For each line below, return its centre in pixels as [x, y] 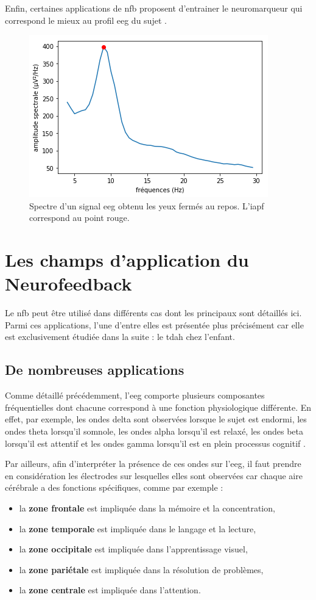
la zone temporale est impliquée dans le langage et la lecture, [138, 528]
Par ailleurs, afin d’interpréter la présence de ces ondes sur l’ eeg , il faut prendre [153, 464]
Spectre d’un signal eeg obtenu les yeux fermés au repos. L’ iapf [147, 205]
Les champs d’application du [127, 260]
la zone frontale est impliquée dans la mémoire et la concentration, [147, 508]
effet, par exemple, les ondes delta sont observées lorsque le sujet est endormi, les [156, 419]
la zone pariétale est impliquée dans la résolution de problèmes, [141, 569]
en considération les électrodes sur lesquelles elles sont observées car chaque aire [154, 475]
